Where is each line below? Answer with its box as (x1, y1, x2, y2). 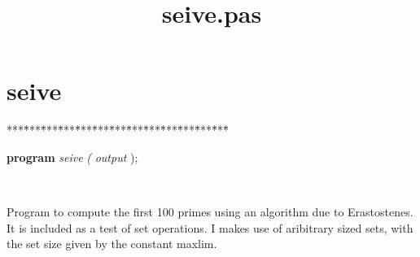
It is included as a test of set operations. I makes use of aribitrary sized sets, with (7, 219, 413, 236)
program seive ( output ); (7, 148, 138, 165)
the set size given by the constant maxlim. (7, 235, 217, 252)
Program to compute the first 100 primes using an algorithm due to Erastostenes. (7, 203, 413, 220)
